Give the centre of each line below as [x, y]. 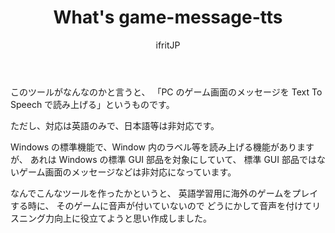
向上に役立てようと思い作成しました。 [132, 218]
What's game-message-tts [168, 17]
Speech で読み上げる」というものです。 [92, 104]
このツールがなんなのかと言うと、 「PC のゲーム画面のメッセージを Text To [166, 92]
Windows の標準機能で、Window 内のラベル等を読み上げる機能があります [162, 147]
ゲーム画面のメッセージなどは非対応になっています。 [127, 172]
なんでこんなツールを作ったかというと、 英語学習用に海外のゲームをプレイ [164, 193]
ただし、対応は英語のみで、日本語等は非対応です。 [115, 125]
